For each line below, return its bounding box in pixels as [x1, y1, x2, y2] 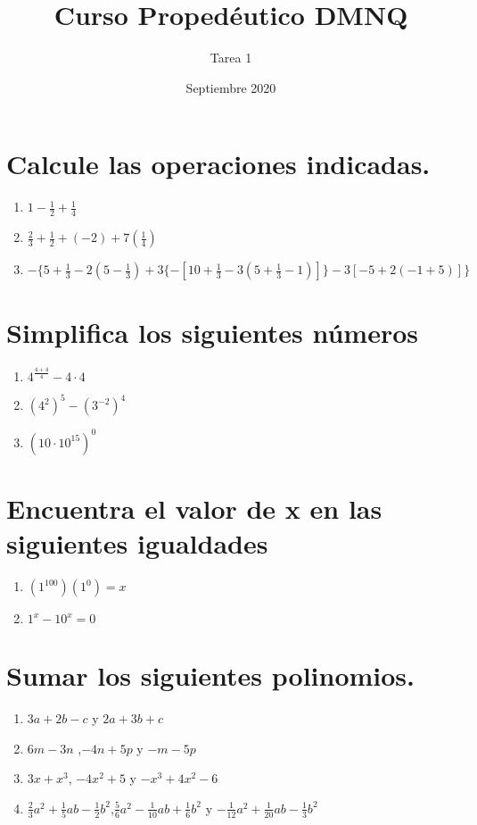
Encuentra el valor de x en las [6, 489, 382, 526]
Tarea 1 [210, 48, 252, 67]
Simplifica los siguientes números [6, 314, 419, 351]
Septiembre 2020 [185, 78, 276, 96]
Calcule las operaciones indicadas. [6, 146, 431, 182]
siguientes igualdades [6, 525, 268, 562]
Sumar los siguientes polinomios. [6, 657, 415, 694]
